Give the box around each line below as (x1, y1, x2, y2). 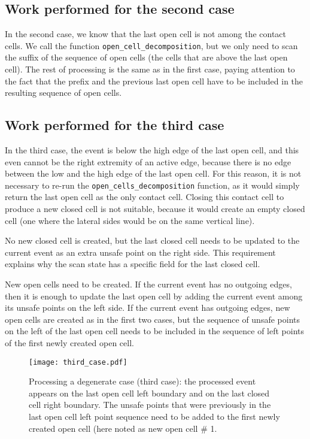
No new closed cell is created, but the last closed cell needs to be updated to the (5, 234, 300, 247)
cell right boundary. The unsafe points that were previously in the (29, 398, 271, 411)
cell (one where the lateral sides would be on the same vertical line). (5, 214, 255, 226)
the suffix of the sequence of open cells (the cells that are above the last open (5, 51, 288, 63)
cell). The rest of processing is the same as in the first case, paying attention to (5, 63, 295, 75)
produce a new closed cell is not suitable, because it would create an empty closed (5, 202, 305, 215)
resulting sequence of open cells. (5, 86, 122, 99)
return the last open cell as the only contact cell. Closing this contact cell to (5, 190, 284, 203)
